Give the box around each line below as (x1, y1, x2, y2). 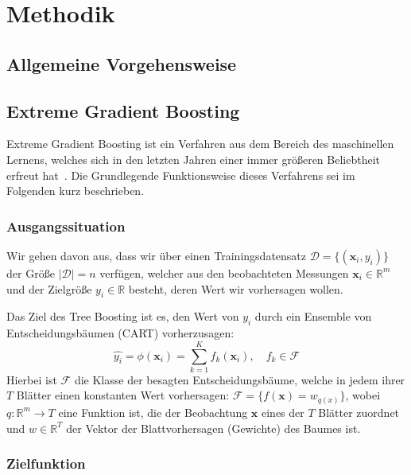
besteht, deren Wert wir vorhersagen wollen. (128, 280, 343, 297)
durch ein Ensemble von (254, 308, 372, 325)
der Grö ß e (6, 264, 55, 281)
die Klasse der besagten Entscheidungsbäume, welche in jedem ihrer (74, 371, 405, 387)
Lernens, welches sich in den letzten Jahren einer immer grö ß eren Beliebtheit (6, 150, 380, 167)
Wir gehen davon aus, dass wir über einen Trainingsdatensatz (6, 247, 307, 263)
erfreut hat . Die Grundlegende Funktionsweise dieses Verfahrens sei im (6, 166, 355, 183)
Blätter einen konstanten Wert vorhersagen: (16, 387, 230, 403)
